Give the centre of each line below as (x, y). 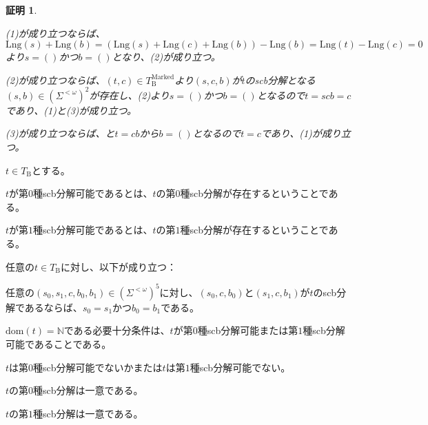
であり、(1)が (291, 133)
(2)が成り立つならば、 (55, 80)
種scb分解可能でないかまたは (98, 367)
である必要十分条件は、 (117, 330)
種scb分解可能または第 (248, 330)
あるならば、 (53, 307)
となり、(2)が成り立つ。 (166, 57)
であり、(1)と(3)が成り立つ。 (71, 110)
